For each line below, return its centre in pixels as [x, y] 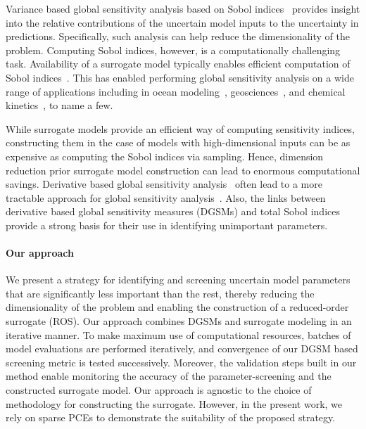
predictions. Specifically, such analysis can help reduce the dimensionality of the [178, 36]
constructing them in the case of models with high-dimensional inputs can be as [178, 142]
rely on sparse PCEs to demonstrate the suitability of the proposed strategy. [171, 417]
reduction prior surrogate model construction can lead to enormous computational [183, 170]
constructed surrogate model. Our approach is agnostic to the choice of [159, 390]
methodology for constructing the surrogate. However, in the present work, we [174, 403]
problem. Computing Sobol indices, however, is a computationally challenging [173, 50]
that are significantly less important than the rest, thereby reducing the [160, 293]
